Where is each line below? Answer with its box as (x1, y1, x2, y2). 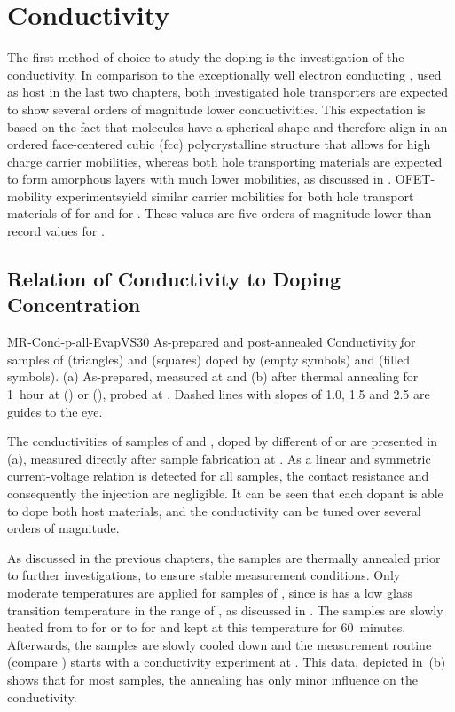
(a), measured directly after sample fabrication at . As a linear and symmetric (7, 449, 431, 467)
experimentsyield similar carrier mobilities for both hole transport (56, 186, 414, 205)
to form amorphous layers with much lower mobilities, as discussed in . (7, 169, 392, 188)
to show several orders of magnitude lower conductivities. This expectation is (7, 99, 426, 118)
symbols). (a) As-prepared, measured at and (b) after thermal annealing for (7, 367, 419, 386)
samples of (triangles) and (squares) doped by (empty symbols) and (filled (7, 349, 411, 368)
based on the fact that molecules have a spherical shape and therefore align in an (7, 117, 448, 136)
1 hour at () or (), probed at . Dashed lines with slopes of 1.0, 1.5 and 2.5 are (7, 385, 430, 403)
